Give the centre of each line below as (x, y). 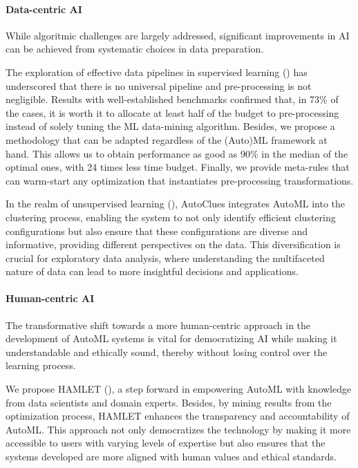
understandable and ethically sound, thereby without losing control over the (167, 352)
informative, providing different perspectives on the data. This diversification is (173, 244)
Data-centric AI (44, 9)
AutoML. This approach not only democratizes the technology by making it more (178, 429)
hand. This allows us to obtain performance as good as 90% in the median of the (177, 153)
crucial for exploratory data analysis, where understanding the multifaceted (165, 258)
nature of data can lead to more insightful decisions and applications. (152, 271)
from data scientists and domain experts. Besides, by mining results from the (169, 402)
